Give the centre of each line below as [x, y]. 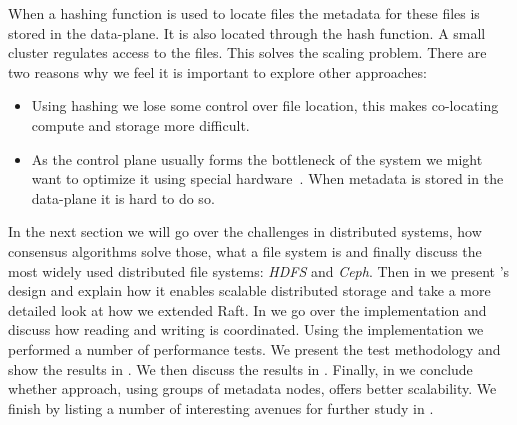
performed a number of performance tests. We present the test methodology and [254, 348]
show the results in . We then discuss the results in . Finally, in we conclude [240, 368]
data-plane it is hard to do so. [123, 197]
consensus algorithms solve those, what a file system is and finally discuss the [245, 250]
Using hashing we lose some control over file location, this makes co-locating [265, 105]
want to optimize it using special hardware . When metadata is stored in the [267, 178]
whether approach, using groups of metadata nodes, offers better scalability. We [252, 388]
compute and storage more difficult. [140, 124]
